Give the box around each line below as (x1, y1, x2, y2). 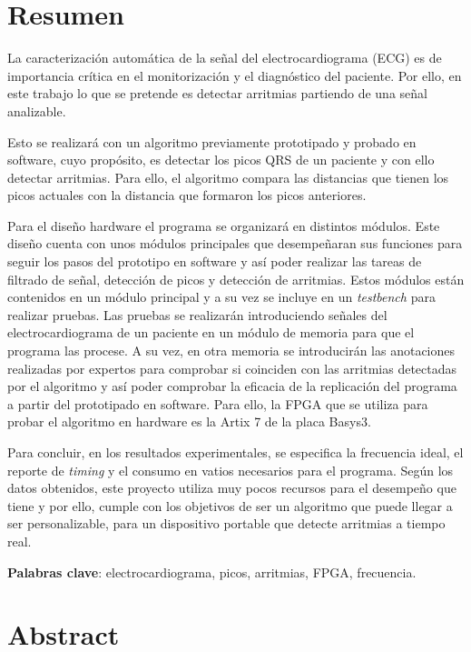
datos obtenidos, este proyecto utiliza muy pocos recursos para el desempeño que (7, 478, 456, 497)
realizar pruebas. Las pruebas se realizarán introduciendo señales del (7, 305, 388, 324)
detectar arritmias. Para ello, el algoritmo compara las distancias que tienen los (7, 167, 449, 186)
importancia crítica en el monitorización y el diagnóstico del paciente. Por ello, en (7, 65, 462, 85)
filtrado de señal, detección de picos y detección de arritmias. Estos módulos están (7, 269, 465, 288)
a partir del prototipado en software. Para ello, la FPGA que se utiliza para (7, 394, 428, 413)
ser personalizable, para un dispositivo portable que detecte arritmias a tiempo (7, 514, 446, 533)
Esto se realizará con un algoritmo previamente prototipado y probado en (7, 132, 417, 151)
